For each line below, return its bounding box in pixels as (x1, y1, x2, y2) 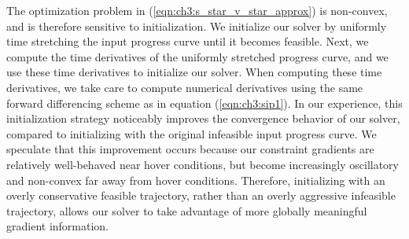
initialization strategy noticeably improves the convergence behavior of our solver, (6, 110, 400, 127)
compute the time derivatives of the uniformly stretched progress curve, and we (6, 48, 389, 64)
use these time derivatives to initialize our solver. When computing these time (6, 64, 382, 80)
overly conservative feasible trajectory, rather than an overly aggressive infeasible (6, 187, 396, 204)
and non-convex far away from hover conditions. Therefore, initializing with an (6, 171, 385, 188)
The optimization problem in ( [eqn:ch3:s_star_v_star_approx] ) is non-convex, (6, 2, 388, 18)
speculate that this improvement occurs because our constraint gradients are (6, 141, 374, 157)
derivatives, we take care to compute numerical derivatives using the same (6, 79, 363, 95)
